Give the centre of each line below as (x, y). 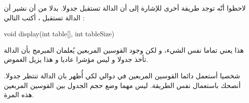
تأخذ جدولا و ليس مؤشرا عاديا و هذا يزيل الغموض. (76, 59)
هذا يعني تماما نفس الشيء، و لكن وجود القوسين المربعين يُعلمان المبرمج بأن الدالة (124, 50)
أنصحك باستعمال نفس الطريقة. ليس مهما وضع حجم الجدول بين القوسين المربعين (122, 85)
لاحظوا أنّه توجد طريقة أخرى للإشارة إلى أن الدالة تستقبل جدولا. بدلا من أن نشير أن (125, 8)
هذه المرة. (19, 95)
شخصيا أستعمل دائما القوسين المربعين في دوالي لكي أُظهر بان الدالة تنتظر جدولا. (122, 75)
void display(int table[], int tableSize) (59, 34)
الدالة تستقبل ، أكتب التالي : (44, 17)
